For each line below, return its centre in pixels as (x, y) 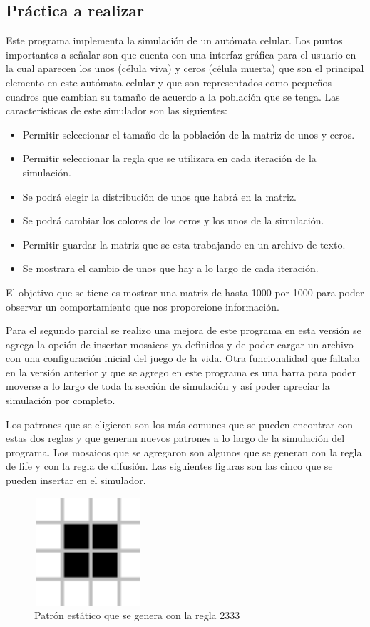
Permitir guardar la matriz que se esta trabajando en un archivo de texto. (184, 244)
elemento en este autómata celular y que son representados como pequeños (169, 82)
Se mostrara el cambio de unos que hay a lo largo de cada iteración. (170, 268)
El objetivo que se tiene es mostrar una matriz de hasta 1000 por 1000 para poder (185, 292)
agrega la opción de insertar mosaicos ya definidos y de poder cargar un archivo (180, 344)
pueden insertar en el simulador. (76, 480)
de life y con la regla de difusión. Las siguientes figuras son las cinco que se (169, 466)
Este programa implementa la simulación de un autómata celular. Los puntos (174, 40)
